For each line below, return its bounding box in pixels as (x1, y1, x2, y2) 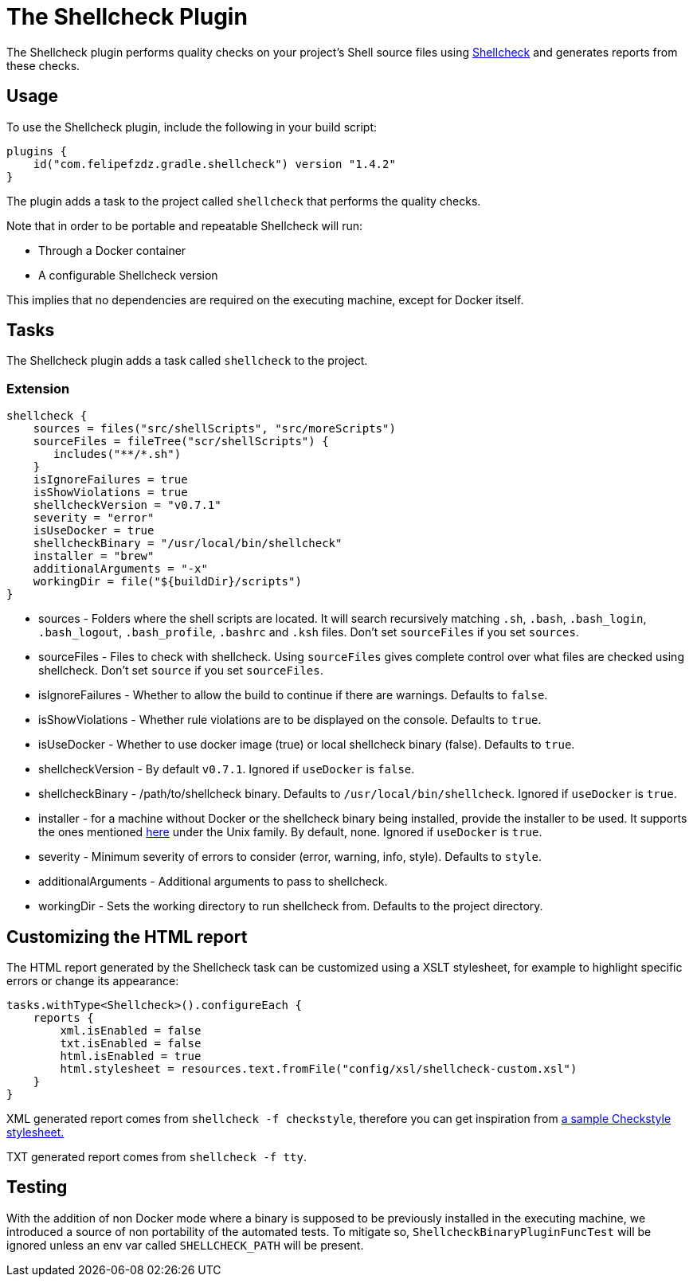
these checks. (6, 58, 80, 72)
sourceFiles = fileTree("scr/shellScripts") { (33, 435, 329, 448)
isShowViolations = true (33, 486, 188, 499)
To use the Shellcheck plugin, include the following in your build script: (6, 119, 378, 134)
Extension (6, 380, 70, 397)
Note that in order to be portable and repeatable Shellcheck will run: (6, 218, 363, 233)
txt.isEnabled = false (60, 1037, 202, 1050)
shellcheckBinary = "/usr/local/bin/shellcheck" (33, 537, 343, 550)
